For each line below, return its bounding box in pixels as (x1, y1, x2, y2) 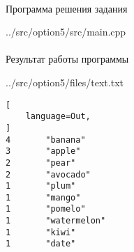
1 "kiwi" (6, 227, 76, 237)
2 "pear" (6, 157, 76, 168)
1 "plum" (6, 181, 76, 191)
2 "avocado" (6, 169, 91, 180)
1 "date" (6, 239, 76, 249)
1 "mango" (6, 192, 81, 203)
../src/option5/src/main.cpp (6, 24, 126, 39)
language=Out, (25, 111, 91, 122)
